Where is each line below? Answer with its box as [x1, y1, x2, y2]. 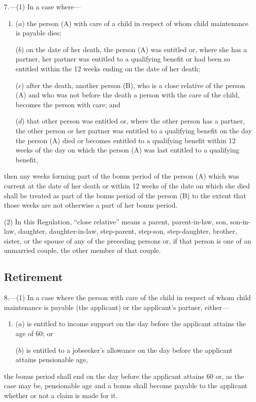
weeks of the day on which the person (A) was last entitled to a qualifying [15, 145, 239, 155]
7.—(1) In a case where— [4, 1, 81, 11]
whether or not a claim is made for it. [4, 390, 118, 401]
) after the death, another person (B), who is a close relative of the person [21, 80, 245, 90]
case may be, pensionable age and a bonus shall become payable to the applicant [4, 380, 248, 391]
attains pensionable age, [15, 354, 88, 365]
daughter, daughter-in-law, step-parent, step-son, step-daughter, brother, [18, 226, 237, 236]
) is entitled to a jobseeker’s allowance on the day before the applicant [21, 344, 233, 355]
